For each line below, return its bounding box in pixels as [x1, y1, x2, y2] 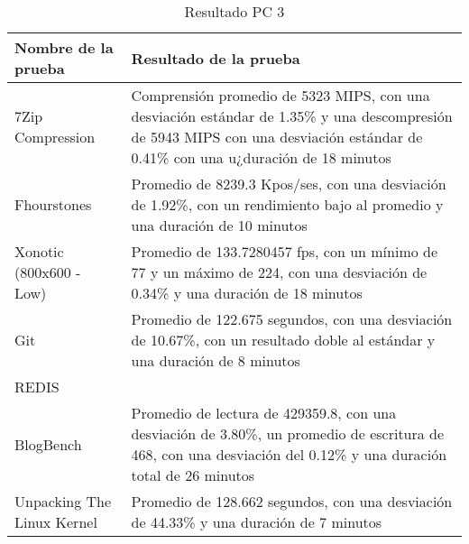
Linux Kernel [14, 512, 97, 532]
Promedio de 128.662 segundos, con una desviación [131, 491, 453, 512]
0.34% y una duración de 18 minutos [131, 282, 363, 303]
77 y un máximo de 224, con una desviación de [131, 262, 428, 282]
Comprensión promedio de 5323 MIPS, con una [131, 85, 430, 106]
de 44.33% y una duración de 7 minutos [131, 512, 382, 532]
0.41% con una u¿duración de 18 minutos [131, 147, 391, 168]
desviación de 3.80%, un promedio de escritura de [131, 423, 445, 444]
